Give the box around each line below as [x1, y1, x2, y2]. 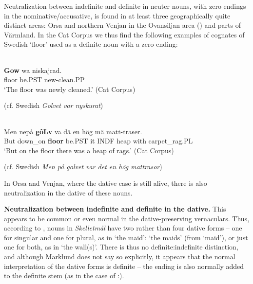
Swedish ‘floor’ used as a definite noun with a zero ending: [4, 39, 178, 49]
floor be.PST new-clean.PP [4, 74, 85, 85]
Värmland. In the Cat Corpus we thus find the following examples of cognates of [4, 29, 245, 39]
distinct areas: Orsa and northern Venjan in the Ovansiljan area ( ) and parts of [4, 20, 241, 30]
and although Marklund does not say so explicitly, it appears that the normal [4, 251, 235, 262]
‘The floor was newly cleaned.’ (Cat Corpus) [4, 84, 136, 94]
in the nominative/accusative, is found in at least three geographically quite [4, 10, 231, 20]
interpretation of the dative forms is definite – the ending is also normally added [4, 261, 244, 271]
